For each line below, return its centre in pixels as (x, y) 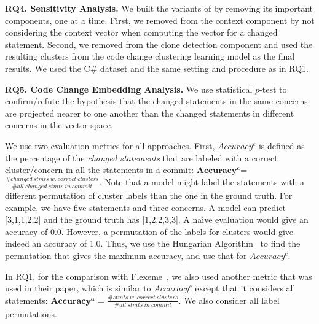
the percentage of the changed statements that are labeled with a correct (141, 157)
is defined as (282, 145)
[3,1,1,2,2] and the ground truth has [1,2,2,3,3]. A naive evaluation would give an (157, 219)
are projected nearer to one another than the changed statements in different (150, 113)
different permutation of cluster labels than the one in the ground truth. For (149, 195)
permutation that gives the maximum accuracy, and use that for (126, 255)
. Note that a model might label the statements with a (202, 181)
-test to (273, 89)
